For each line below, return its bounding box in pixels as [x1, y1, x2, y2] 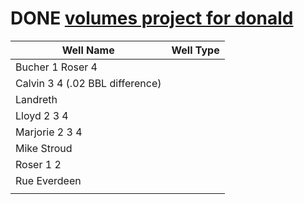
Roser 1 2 [15, 157, 62, 171]
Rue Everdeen [15, 173, 82, 187]
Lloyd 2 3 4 [15, 108, 69, 122]
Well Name [61, 43, 115, 57]
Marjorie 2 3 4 [15, 125, 83, 139]
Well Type [171, 43, 220, 57]
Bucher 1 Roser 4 [15, 60, 98, 74]
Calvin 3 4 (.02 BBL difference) [15, 76, 162, 90]
